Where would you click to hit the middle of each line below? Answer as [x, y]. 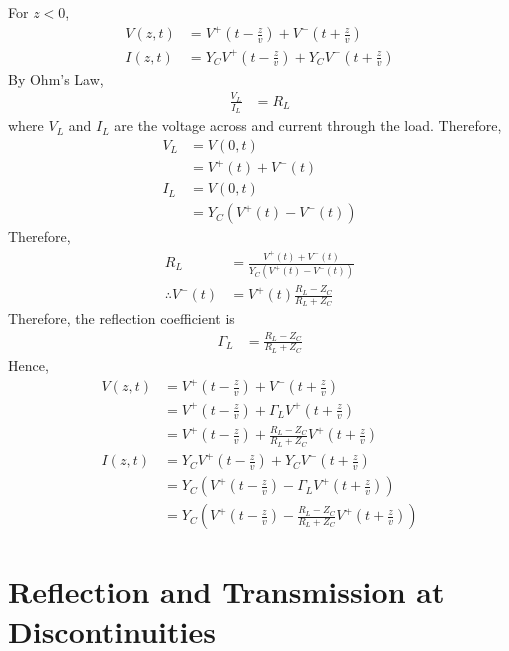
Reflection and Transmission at [226, 591]
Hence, [28, 364]
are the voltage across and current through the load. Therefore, [308, 125]
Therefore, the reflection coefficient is [121, 318]
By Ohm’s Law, [56, 78]
